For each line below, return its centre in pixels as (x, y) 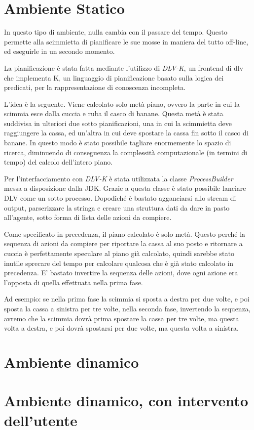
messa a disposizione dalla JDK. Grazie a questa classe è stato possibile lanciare (125, 188)
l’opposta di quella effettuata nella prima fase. (73, 282)
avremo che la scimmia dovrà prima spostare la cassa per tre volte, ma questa (122, 318)
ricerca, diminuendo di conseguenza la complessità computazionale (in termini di (126, 152)
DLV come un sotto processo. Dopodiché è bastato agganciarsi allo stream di (120, 198)
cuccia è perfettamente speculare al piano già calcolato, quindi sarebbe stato (119, 253)
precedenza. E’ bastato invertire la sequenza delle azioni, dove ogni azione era (121, 273)
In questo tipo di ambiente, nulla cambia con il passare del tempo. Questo (116, 32)
